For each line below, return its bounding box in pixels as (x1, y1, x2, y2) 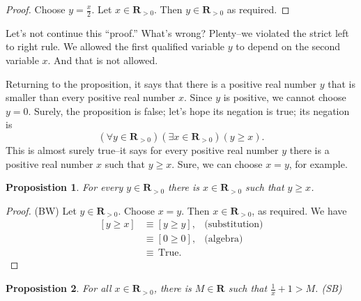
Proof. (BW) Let (6, 203, 77, 217)
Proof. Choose (6, 2, 66, 16)
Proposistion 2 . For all (6, 281, 112, 295)
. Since (184, 90, 213, 105)
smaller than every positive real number (6, 90, 176, 105)
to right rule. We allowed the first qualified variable (6, 39, 225, 54)
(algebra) (204, 234, 243, 245)
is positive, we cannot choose (223, 90, 346, 105)
